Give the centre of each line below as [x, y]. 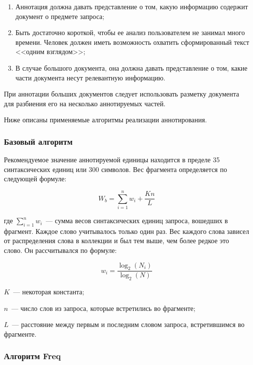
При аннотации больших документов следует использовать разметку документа [122, 94]
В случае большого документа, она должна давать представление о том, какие [131, 67]
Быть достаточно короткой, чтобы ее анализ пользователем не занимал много [130, 32]
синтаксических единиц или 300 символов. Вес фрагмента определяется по [116, 169]
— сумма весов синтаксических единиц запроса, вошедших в [137, 221]
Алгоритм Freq [32, 355]
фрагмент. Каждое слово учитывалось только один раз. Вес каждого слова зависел [126, 231]
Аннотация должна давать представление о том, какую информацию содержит [132, 6]
